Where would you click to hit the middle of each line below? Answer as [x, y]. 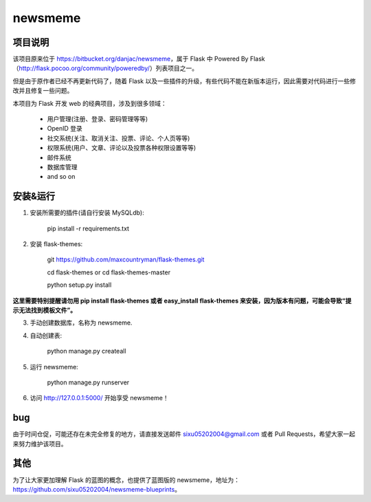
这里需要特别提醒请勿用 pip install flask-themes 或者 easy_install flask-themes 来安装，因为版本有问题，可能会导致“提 [182, 301]
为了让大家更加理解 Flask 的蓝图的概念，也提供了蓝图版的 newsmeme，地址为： [126, 480]
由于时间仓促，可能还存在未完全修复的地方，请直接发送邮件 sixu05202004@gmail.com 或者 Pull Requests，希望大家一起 [184, 434]
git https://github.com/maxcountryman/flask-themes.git [126, 260]
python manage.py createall [87, 351]
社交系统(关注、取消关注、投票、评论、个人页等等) [119, 138]
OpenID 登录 [65, 129]
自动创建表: [46, 335]
